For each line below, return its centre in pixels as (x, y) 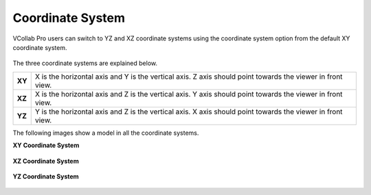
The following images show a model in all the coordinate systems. (106, 133)
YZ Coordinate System (46, 176)
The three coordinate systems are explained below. (85, 63)
